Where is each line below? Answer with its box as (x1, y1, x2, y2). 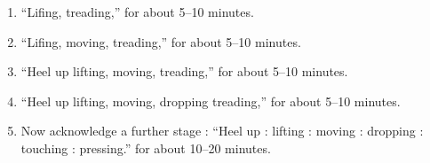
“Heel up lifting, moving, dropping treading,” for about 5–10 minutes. (20, 91, 401, 110)
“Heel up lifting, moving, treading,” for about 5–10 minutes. (20, 62, 348, 81)
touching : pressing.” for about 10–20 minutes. (20, 138, 271, 157)
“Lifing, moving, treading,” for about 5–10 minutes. (20, 32, 301, 50)
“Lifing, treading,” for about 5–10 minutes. (20, 3, 254, 20)
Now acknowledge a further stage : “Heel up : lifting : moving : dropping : (20, 121, 424, 140)
